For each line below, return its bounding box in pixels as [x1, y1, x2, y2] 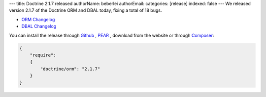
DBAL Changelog [21, 24, 57, 29]
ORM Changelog [21, 16, 55, 22]
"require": [30, 52, 56, 58]
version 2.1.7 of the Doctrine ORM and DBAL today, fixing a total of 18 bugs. [9, 7, 162, 13]
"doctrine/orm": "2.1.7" [40, 66, 100, 72]
